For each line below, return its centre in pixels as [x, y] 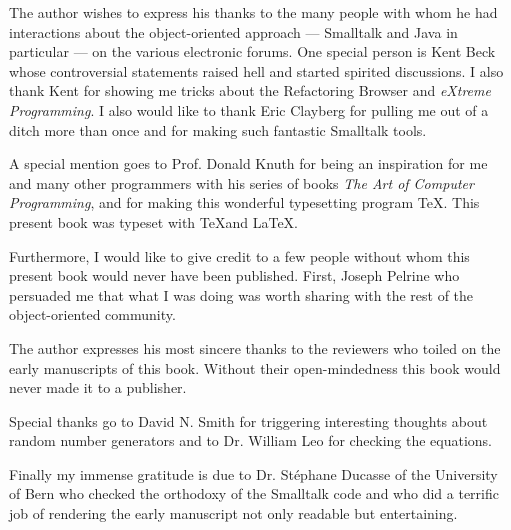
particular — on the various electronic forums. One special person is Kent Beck [252, 51]
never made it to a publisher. [98, 387]
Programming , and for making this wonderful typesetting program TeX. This [244, 202]
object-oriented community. [92, 314]
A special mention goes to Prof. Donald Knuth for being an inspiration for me [248, 163]
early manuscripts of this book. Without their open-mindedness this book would [255, 367]
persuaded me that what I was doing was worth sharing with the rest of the [241, 294]
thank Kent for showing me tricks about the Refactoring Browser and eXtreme [250, 90]
